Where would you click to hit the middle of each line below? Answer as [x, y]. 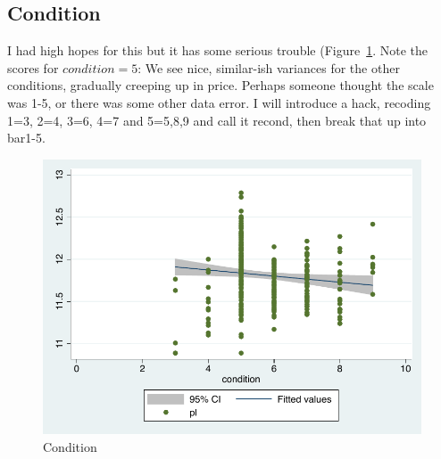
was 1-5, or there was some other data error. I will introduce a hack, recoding [219, 102]
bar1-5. [26, 138]
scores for [33, 67]
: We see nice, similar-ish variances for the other [269, 67]
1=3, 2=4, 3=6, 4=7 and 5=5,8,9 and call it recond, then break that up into [217, 120]
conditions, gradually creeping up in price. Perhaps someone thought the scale [220, 85]
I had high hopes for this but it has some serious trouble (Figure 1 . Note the [217, 50]
